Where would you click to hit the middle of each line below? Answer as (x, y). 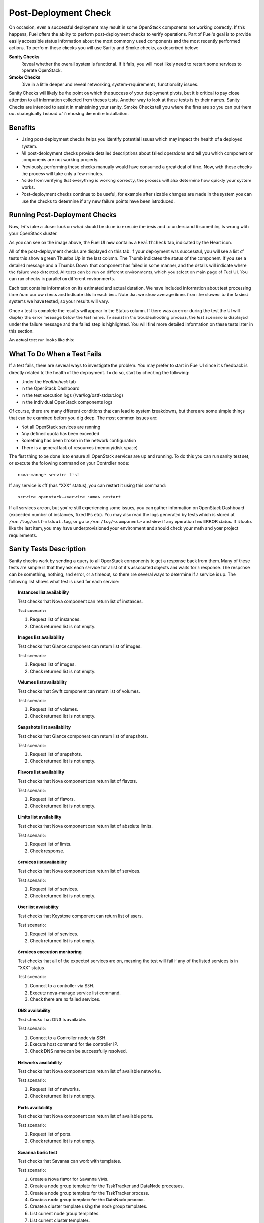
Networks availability (40, 1062)
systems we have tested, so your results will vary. (59, 301)
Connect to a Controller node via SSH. (68, 1038)
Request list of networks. (55, 1089)
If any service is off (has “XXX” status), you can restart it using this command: (88, 486)
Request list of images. (53, 664)
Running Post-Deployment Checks (63, 215)
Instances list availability (44, 592)
